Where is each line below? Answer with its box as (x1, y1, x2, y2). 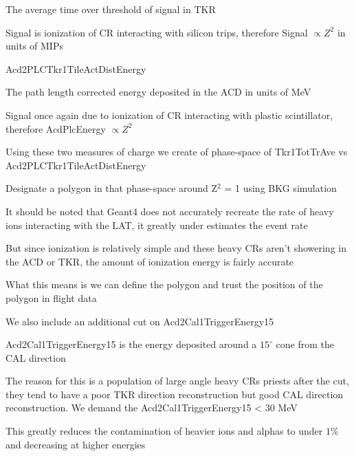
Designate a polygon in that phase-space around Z (5, 181, 218, 195)
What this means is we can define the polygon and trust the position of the (5, 277, 323, 292)
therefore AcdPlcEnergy (5, 121, 106, 135)
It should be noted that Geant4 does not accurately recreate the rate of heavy (5, 204, 334, 218)
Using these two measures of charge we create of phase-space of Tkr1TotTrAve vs (5, 144, 348, 159)
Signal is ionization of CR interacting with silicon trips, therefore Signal (5, 25, 308, 39)
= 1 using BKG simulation (224, 181, 337, 195)
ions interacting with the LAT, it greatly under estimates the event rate (5, 217, 308, 232)
